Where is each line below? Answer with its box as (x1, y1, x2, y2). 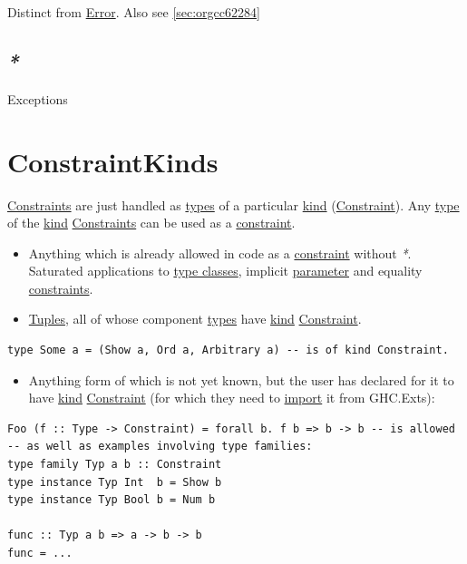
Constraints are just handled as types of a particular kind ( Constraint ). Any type (7, 195, 460, 214)
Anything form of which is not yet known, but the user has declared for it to (28, 370, 454, 389)
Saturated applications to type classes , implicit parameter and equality (28, 261, 423, 280)
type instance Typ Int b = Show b (7, 475, 222, 489)
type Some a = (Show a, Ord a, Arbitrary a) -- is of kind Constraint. (7, 344, 449, 357)
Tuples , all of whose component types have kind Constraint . (28, 309, 362, 328)
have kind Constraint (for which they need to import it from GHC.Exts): (28, 388, 435, 407)
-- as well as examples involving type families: (7, 440, 313, 453)
